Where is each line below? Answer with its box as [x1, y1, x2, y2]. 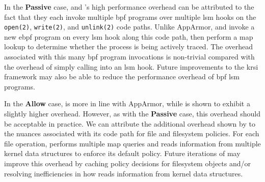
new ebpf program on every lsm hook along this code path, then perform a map [4, 31, 253, 42]
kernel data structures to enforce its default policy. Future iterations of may [4, 148, 241, 159]
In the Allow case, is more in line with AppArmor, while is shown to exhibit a [4, 98, 250, 109]
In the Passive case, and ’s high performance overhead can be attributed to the [4, 2, 254, 12]
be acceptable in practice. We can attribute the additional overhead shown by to [4, 118, 255, 129]
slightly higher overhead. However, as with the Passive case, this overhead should [4, 108, 261, 118]
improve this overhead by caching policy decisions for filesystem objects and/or [4, 158, 251, 168]
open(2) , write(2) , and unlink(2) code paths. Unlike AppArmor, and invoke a [4, 21, 255, 32]
